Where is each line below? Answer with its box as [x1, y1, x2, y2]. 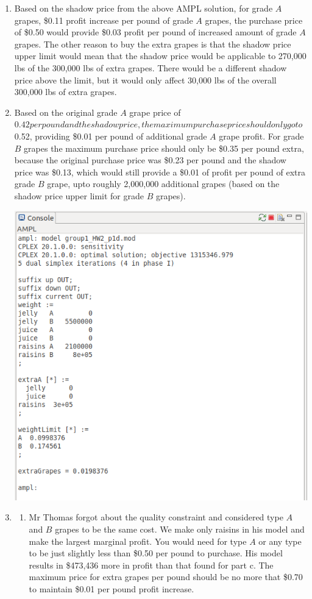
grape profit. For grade [219, 129, 304, 142]
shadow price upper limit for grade [14, 189, 144, 202]
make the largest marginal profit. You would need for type [29, 534, 247, 547]
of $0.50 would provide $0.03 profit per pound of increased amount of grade [14, 26, 297, 38]
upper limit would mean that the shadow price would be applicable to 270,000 [14, 49, 307, 62]
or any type [258, 534, 302, 547]
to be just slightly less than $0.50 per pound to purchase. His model [29, 547, 283, 559]
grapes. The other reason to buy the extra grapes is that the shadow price [14, 37, 291, 50]
